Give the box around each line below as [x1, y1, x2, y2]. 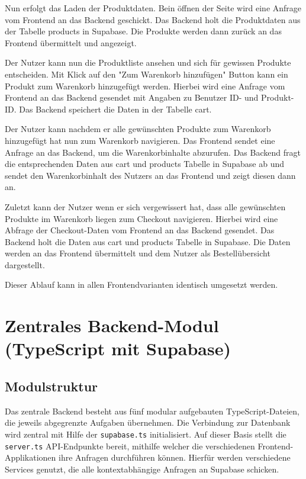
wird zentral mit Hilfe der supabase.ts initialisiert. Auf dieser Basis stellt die [5, 428, 286, 441]
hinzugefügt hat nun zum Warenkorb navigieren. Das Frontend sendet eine [5, 134, 275, 146]
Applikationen [5, 451, 56, 464]
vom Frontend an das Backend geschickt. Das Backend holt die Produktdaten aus [5, 13, 301, 25]
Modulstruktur [5, 377, 98, 396]
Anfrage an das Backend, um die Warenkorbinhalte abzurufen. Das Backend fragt [5, 146, 301, 158]
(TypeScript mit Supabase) [5, 336, 231, 361]
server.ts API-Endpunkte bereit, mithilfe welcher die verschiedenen [5, 439, 255, 452]
